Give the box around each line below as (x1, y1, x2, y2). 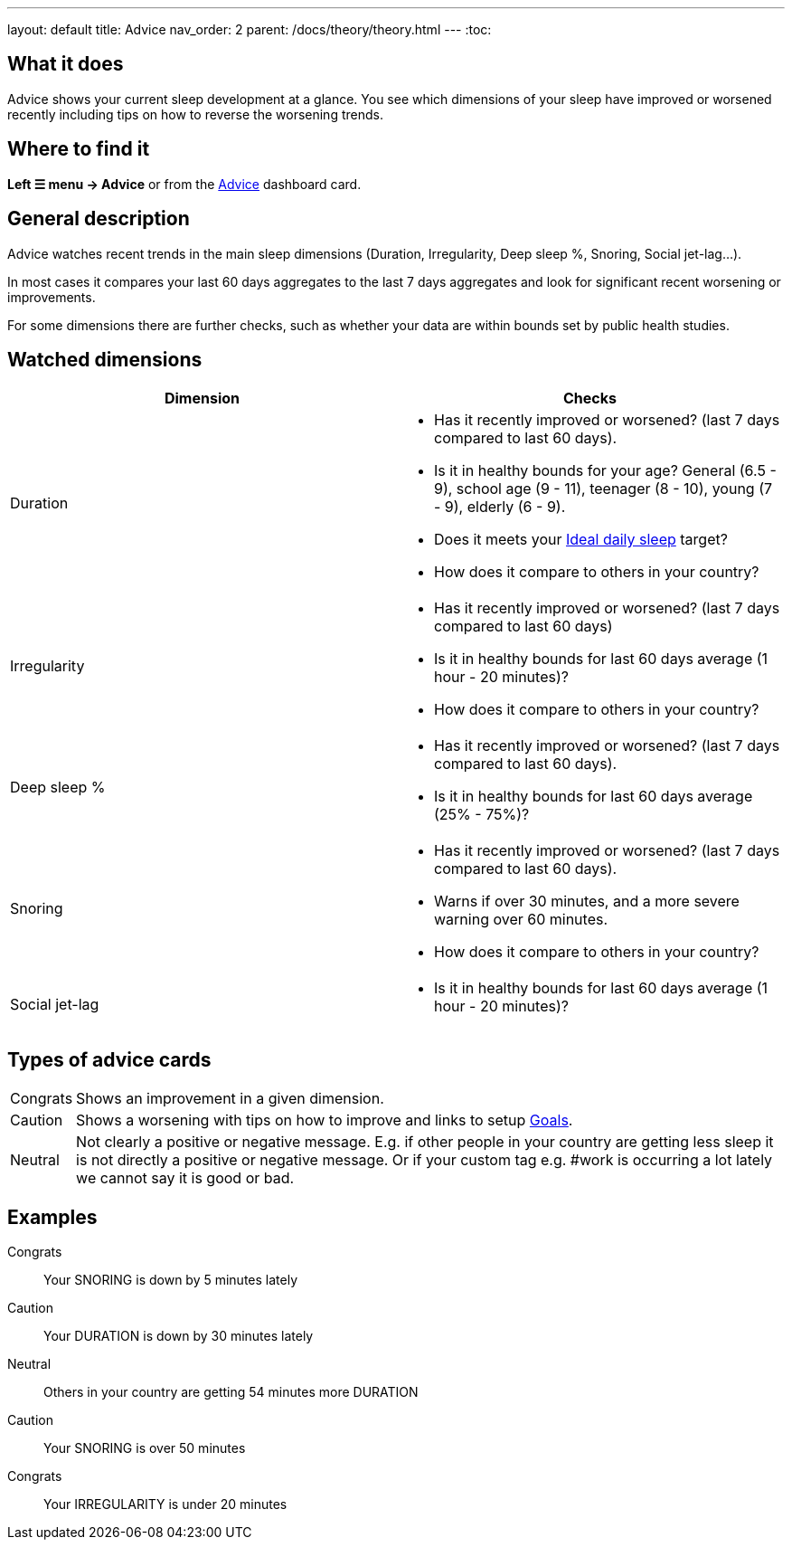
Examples (7, 1205, 98, 1229)
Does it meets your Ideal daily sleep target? (434, 530, 728, 549)
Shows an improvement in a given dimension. (76, 1089, 384, 1108)
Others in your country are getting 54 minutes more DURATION (43, 1384, 419, 1400)
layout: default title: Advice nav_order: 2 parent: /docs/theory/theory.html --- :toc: (7, 22, 492, 37)
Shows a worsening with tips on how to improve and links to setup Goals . (76, 1111, 573, 1130)
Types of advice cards (7, 1048, 212, 1071)
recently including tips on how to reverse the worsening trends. (7, 106, 383, 122)
